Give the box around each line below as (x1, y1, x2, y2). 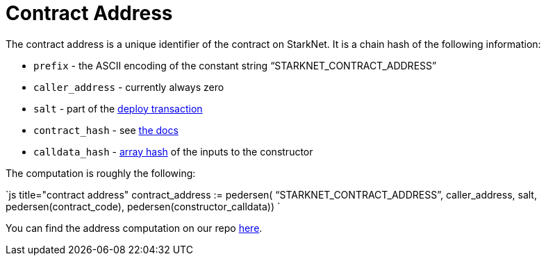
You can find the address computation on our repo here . (6, 221, 263, 234)
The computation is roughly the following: (6, 167, 196, 179)
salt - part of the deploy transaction (33, 102, 203, 115)
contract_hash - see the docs (33, 124, 179, 136)
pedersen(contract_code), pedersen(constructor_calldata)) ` (6, 200, 281, 212)
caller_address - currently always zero (33, 81, 224, 93)
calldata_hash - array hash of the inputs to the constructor (33, 145, 313, 158)
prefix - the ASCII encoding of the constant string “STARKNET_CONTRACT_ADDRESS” (33, 59, 437, 71)
